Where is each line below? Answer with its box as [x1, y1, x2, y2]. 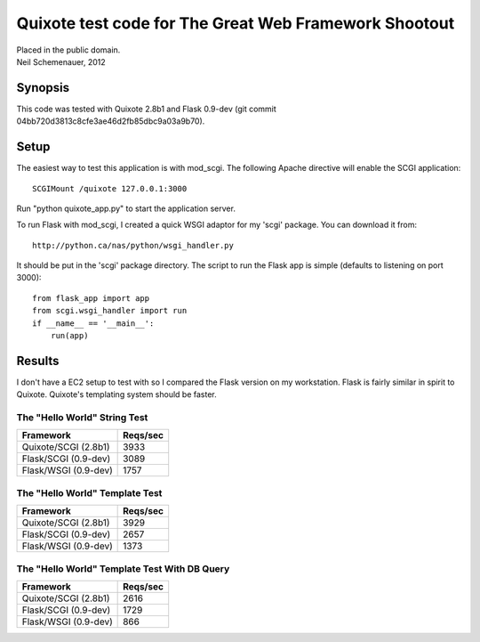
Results [16, 353, 60, 369]
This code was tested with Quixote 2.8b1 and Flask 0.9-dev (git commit [16, 103, 277, 114]
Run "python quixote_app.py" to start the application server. [16, 203, 236, 214]
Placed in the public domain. [16, 45, 121, 55]
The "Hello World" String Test [16, 411, 148, 424]
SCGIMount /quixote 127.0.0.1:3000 [32, 183, 188, 193]
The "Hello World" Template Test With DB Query [16, 562, 230, 574]
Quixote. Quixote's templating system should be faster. [16, 389, 217, 400]
